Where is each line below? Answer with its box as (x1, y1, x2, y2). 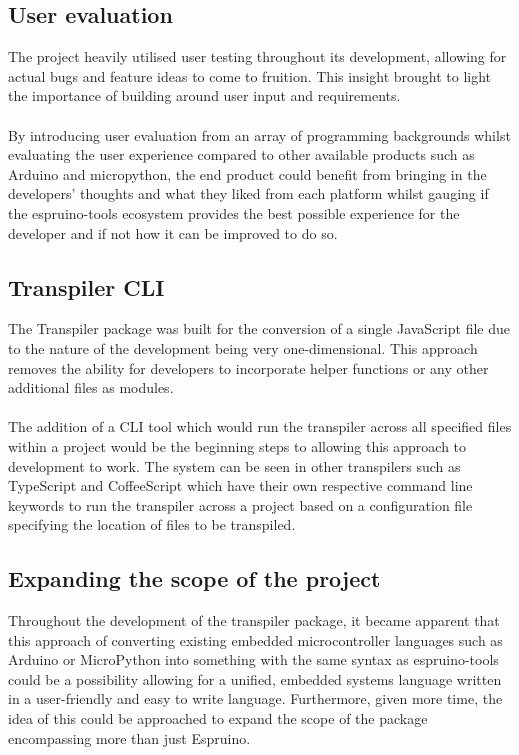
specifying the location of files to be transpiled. (8, 514, 296, 535)
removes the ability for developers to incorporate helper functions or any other (8, 357, 489, 378)
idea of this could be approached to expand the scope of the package (8, 708, 428, 729)
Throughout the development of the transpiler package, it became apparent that (8, 610, 500, 631)
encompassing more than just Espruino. (8, 727, 251, 748)
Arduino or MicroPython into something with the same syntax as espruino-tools (8, 649, 499, 670)
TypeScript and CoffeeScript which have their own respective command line (8, 475, 473, 496)
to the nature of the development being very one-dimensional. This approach (8, 337, 478, 358)
